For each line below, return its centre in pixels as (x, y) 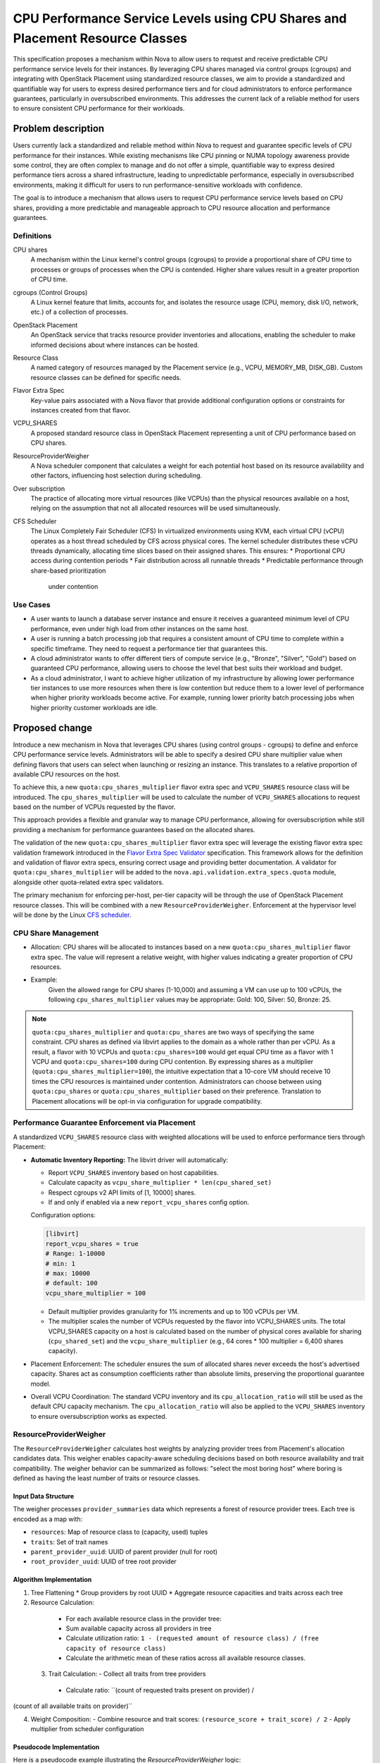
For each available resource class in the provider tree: (144, 1618)
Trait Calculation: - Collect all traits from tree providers (127, 1674)
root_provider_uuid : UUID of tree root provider (104, 1561)
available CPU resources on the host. (67, 774)
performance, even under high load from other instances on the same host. (140, 628)
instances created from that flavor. (81, 410)
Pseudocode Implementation (56, 1747)
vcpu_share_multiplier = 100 (96, 1293)
